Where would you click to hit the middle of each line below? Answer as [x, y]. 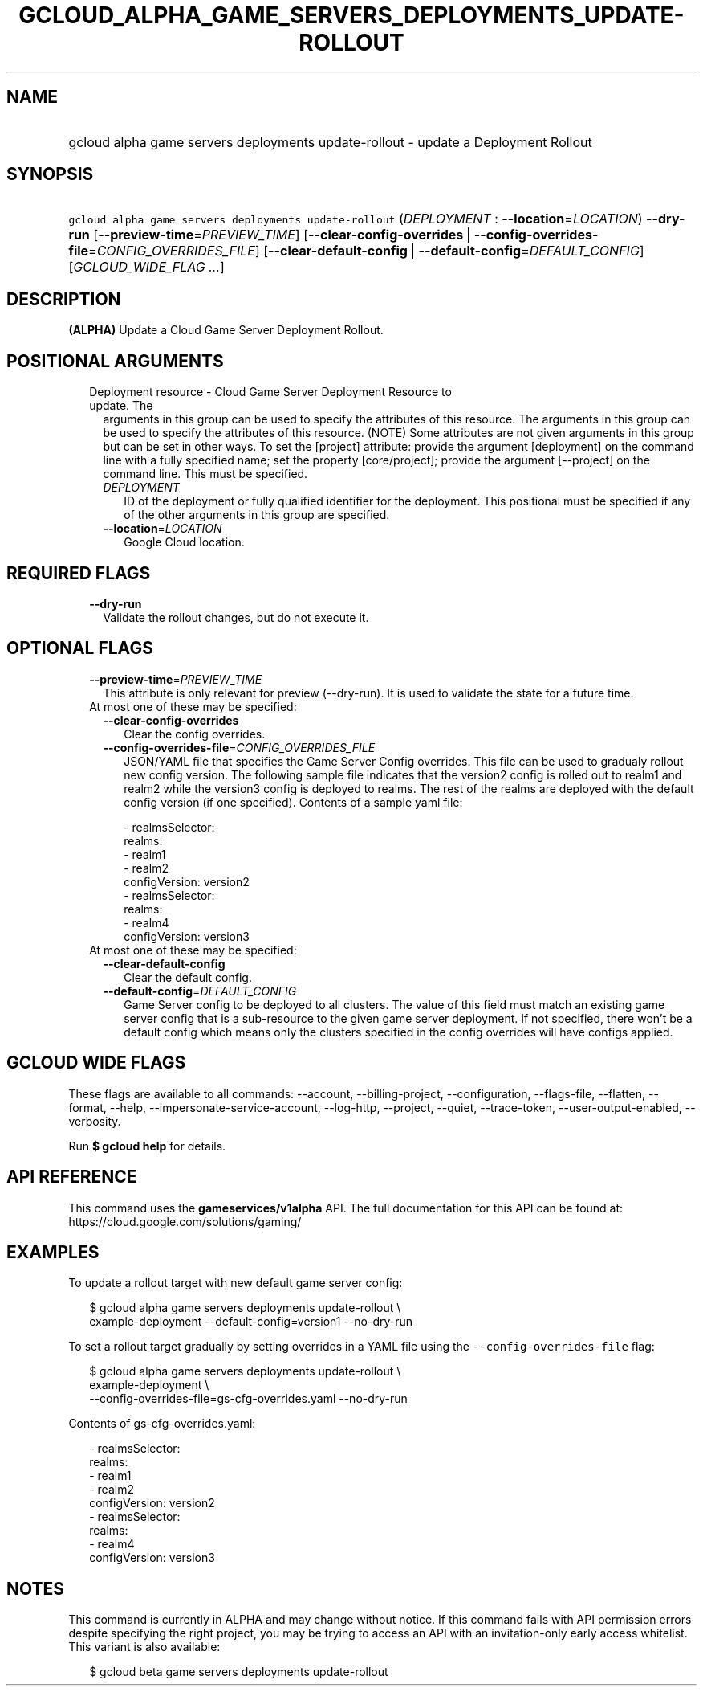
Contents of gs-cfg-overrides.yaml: [162, 1424]
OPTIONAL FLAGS [80, 648]
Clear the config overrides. [195, 734]
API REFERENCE [72, 1177]
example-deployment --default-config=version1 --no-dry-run [251, 1322]
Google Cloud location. [184, 542]
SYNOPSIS [50, 174]
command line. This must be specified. [205, 474]
